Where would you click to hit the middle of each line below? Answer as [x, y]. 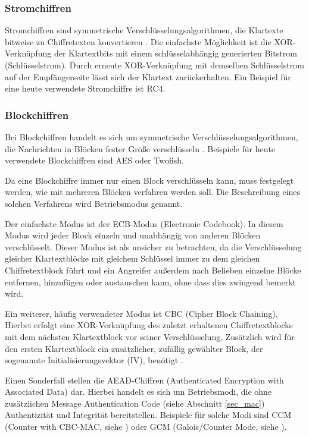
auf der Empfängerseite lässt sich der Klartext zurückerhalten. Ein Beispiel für [148, 76]
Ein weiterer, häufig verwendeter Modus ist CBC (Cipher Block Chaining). [141, 313]
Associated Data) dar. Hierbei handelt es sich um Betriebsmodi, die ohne [138, 392]
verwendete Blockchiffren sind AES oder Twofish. [94, 160]
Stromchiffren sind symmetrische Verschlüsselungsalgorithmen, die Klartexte [144, 30]
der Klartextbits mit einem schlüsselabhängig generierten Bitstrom [175, 53]
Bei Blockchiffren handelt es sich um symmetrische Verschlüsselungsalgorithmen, [152, 137]
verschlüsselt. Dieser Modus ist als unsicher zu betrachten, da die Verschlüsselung [153, 246]
